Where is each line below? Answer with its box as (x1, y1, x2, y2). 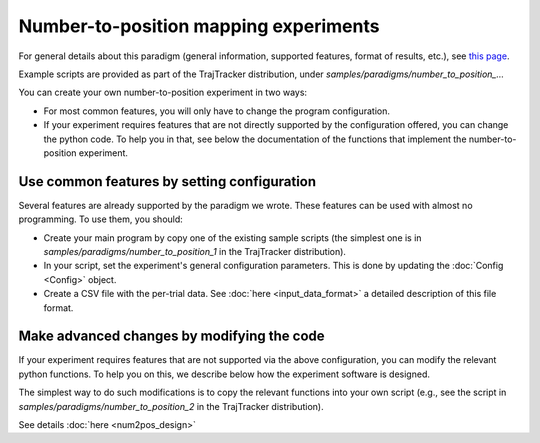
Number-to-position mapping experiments (18, 15, 380, 37)
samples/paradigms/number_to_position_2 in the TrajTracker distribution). (18, 400, 324, 412)
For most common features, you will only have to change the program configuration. (43, 105, 390, 117)
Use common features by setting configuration (18, 173, 317, 190)
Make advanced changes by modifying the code (18, 328, 325, 345)
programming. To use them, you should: (18, 213, 184, 225)
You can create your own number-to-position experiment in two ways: (18, 86, 308, 99)
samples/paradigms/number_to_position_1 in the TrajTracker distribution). (43, 245, 347, 257)
